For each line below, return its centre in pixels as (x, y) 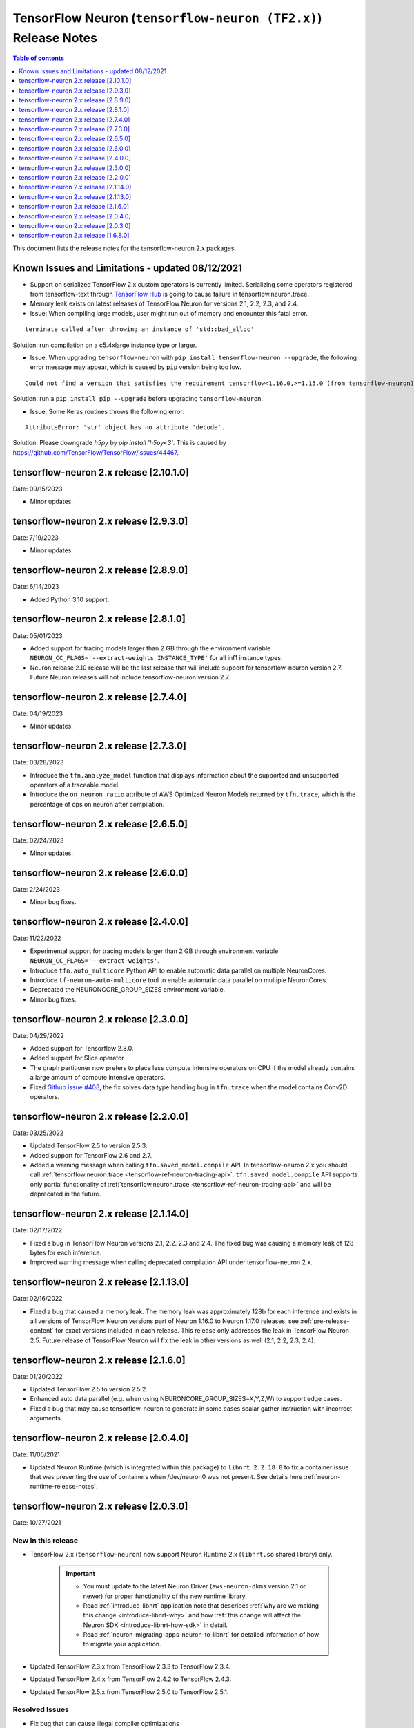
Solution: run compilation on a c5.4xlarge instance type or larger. (105, 345)
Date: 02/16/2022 (38, 1299)
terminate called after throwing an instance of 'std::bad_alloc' (140, 329)
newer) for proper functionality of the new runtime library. (165, 1596)
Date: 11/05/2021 (36, 1454)
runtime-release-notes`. (64, 1487)
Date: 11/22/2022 (37, 938)
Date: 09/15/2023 (38, 489)
